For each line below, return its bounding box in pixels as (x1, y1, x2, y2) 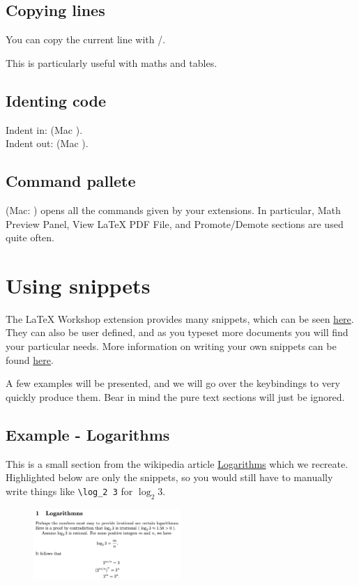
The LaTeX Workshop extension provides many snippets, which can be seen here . (6, 311, 354, 326)
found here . (6, 352, 54, 367)
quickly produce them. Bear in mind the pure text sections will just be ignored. (6, 389, 345, 404)
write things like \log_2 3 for (6, 483, 133, 498)
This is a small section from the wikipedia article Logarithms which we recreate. (6, 456, 349, 471)
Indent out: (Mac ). (6, 136, 89, 151)
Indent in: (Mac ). (6, 122, 83, 137)
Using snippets (6, 271, 151, 299)
